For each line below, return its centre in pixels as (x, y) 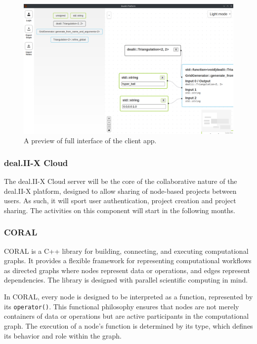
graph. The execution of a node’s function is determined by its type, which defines (128, 325)
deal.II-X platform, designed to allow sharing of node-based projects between (120, 191)
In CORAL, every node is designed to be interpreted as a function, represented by (128, 297)
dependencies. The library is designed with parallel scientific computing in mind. (126, 280)
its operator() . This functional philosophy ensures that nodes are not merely (122, 306)
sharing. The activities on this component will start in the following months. (120, 210)
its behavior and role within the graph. (63, 335)
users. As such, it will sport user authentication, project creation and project (120, 201)
